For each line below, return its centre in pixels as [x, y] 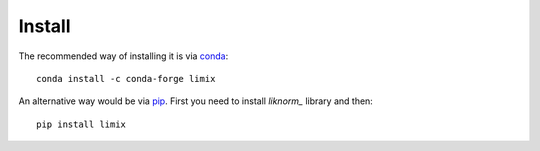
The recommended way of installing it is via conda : [123, 56]
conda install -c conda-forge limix [126, 78]
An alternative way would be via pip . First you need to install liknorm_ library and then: [196, 101]
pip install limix [81, 124]
